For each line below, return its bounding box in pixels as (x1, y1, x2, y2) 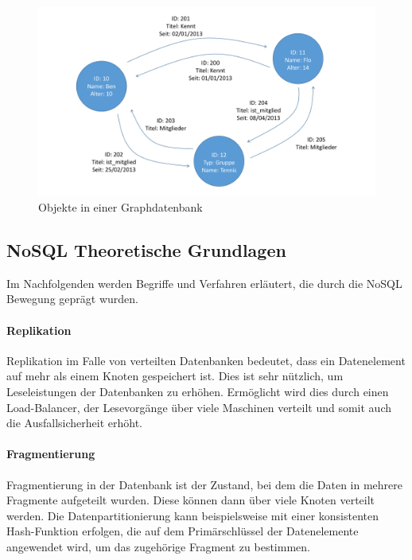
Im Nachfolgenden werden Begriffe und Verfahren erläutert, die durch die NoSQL (6, 274, 402, 291)
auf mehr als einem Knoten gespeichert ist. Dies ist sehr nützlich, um (6, 367, 344, 384)
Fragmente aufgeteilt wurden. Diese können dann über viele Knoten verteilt (6, 492, 375, 508)
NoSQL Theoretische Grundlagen (6, 238, 286, 262)
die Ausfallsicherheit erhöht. (6, 414, 142, 431)
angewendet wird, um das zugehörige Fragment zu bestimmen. (6, 539, 310, 555)
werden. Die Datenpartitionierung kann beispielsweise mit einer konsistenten (6, 507, 379, 523)
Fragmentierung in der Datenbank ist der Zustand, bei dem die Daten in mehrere (6, 476, 402, 492)
